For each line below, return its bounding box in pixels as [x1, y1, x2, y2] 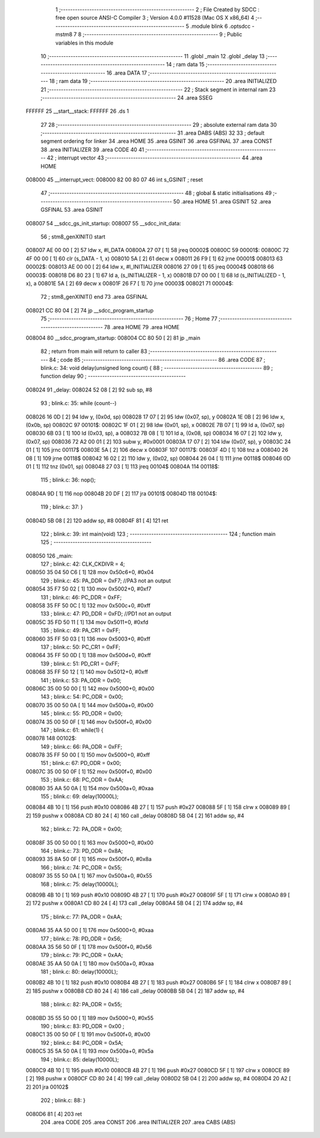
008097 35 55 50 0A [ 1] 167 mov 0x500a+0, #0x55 [25, 872, 152, 879]
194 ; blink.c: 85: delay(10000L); [40, 1056, 119, 1063]
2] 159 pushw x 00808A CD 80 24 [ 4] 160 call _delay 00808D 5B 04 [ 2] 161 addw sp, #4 [25, 812, 245, 819]
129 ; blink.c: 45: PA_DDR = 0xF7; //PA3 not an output [40, 577, 171, 584]
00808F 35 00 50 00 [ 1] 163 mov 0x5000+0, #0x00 [25, 839, 154, 846]
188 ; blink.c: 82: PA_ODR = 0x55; [40, 1001, 123, 1008]
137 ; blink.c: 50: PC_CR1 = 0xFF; [40, 643, 121, 651]
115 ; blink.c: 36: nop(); [40, 476, 96, 483]
